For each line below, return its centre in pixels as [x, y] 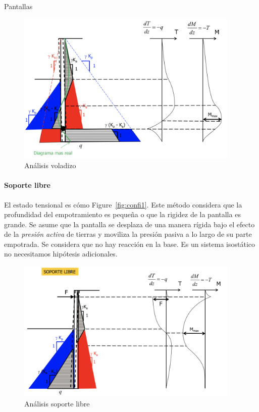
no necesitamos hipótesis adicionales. [61, 254]
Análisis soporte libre [57, 404]
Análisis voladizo [50, 165]
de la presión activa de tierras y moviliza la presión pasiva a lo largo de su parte [128, 234]
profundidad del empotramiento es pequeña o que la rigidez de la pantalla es [122, 214]
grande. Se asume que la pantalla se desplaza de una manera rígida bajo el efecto [129, 224]
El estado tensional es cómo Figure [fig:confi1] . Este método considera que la [123, 204]
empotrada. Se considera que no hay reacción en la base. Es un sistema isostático [130, 244]
